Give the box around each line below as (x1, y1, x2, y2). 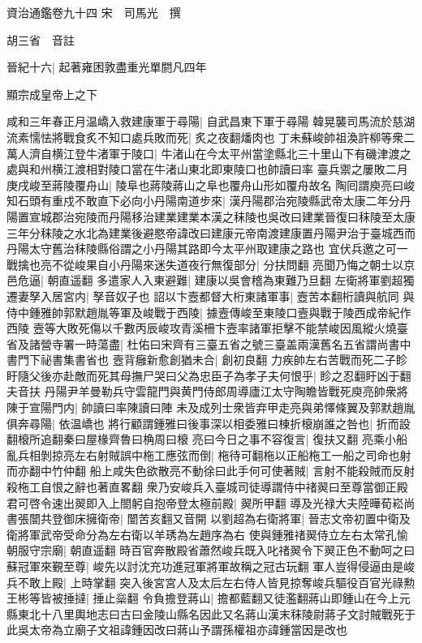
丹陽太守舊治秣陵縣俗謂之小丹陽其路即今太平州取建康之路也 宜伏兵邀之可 (6, 240, 397, 257)
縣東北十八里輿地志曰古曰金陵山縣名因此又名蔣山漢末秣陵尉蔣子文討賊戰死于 (6, 605, 416, 622)
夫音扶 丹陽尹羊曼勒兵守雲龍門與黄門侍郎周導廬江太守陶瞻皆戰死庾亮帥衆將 (6, 383, 408, 400)
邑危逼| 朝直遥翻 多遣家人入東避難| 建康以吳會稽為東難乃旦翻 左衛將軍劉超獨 (6, 272, 415, 289)
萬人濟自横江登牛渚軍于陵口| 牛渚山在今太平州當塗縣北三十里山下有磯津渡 (6, 144, 400, 161)
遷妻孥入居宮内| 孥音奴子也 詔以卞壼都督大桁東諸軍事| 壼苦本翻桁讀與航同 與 (6, 287, 415, 304)
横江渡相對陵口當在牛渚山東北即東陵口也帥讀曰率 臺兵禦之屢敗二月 (51, 161, 408, 178)
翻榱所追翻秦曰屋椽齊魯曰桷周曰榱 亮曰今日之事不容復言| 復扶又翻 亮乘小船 (6, 431, 407, 448)
